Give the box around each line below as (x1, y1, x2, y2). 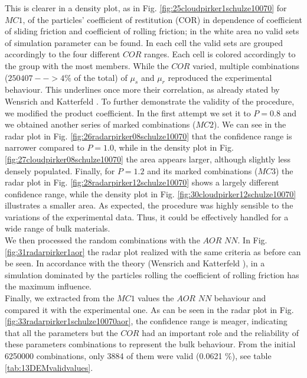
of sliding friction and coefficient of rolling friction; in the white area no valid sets (5, 25, 299, 37)
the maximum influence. (5, 280, 92, 292)
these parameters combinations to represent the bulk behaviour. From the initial (5, 338, 296, 350)
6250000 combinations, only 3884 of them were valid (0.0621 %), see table (5, 350, 272, 362)
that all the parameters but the (5, 326, 118, 338)
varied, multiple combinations (192, 59, 300, 71)
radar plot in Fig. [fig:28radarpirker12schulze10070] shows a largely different (5, 176, 279, 188)
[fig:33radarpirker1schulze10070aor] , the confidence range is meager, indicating (5, 315, 288, 327)
